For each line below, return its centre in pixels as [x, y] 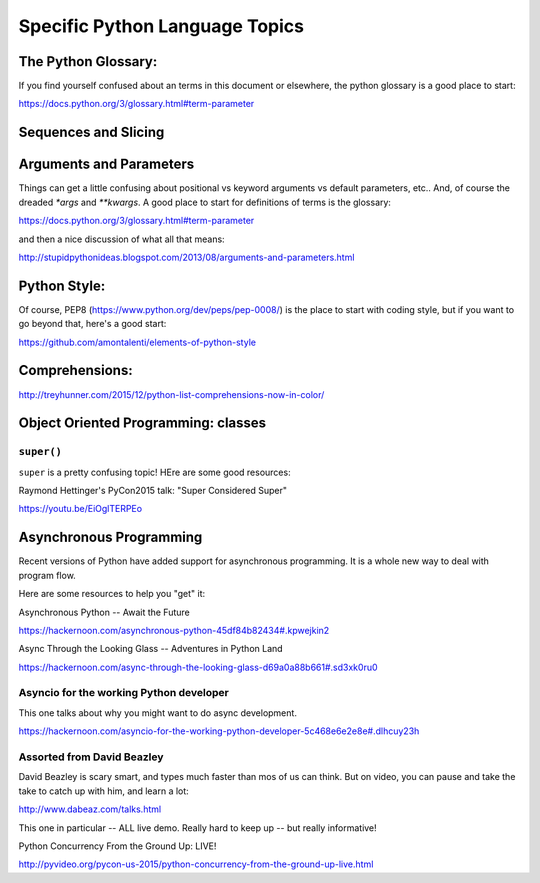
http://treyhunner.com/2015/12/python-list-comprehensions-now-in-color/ [171, 394]
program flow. [47, 575]
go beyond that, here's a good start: [92, 324]
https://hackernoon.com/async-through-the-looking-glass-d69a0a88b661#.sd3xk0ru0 [198, 667]
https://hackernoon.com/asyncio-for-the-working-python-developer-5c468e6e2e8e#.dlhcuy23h [219, 731]
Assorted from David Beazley [91, 757]
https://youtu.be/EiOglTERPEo [80, 509]
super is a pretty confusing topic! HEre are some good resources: [154, 472]
